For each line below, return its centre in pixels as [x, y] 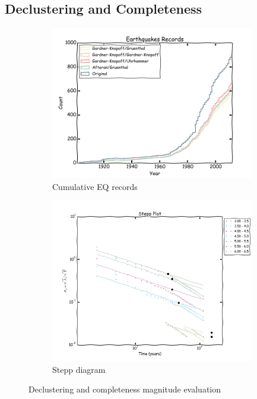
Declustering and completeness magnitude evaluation [125, 389]
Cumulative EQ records [95, 186]
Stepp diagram [79, 369]
